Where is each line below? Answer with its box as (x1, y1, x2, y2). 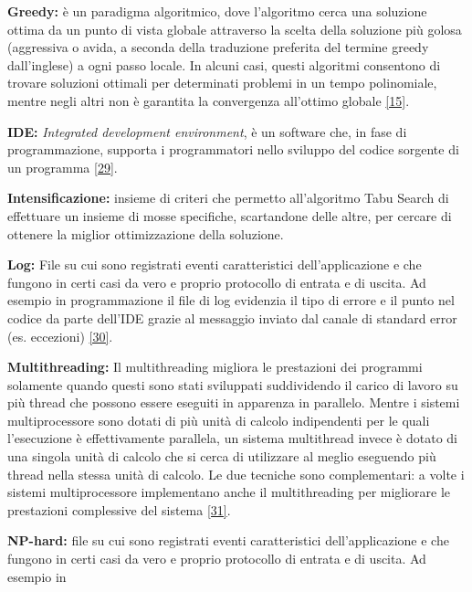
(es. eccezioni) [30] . (7, 326, 113, 345)
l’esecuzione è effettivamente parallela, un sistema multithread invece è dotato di (7, 428, 457, 448)
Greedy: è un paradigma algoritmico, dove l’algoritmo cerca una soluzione (7, 2, 427, 20)
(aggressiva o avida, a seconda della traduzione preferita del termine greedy (7, 37, 429, 57)
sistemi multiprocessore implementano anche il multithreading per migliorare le (7, 482, 451, 502)
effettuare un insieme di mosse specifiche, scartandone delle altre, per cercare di (7, 206, 452, 225)
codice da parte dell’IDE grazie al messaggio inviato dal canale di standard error (7, 308, 457, 327)
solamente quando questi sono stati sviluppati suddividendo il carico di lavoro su (7, 375, 458, 394)
